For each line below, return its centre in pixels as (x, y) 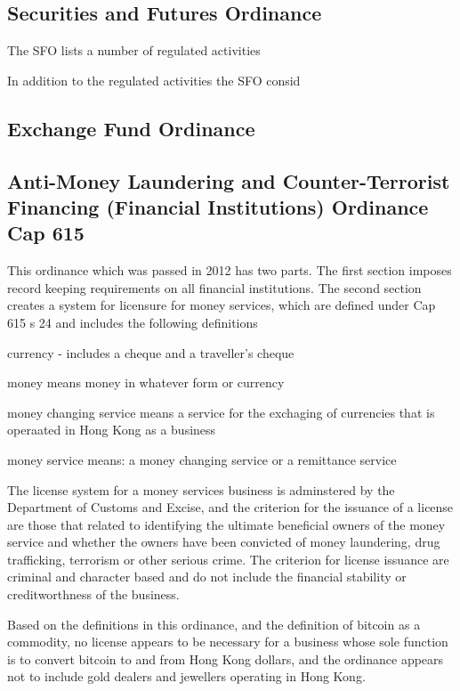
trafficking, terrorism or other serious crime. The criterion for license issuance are (228, 559)
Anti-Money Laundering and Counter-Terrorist (229, 180)
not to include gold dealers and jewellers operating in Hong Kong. (186, 676)
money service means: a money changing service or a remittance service (202, 459)
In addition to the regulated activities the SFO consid (154, 80)
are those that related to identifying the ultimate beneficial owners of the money (226, 524)
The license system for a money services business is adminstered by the (201, 489)
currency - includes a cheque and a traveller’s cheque (151, 352)
